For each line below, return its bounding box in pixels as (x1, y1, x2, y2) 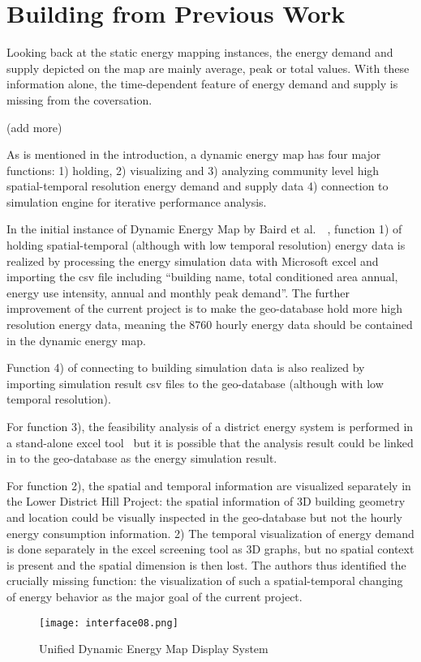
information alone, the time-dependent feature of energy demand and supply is (6, 75, 398, 92)
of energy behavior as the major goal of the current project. (6, 587, 303, 604)
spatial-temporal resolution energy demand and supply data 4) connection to (6, 177, 389, 194)
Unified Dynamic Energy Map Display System (39, 640, 268, 657)
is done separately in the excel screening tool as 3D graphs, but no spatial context (6, 540, 415, 557)
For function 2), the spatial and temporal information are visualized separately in (6, 476, 411, 493)
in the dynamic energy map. (6, 331, 146, 348)
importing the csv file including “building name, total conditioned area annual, (6, 268, 398, 285)
